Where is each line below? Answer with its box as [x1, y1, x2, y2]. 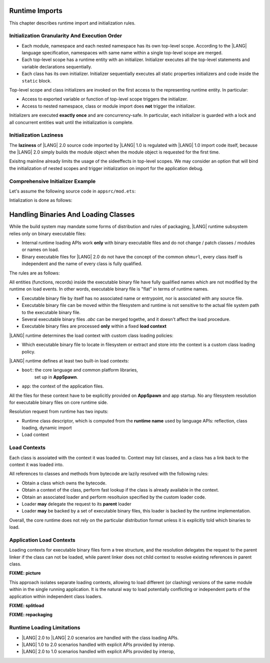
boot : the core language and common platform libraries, [21, 367, 138, 373]
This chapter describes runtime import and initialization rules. [9, 20, 136, 26]
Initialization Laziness [9, 131, 63, 138]
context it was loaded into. [9, 461, 64, 467]
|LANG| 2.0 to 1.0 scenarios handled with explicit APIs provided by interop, [21, 648, 175, 654]
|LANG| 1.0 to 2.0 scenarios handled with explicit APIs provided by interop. [21, 641, 175, 647]
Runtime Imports [9, 6, 62, 15]
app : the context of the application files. [21, 383, 104, 389]
